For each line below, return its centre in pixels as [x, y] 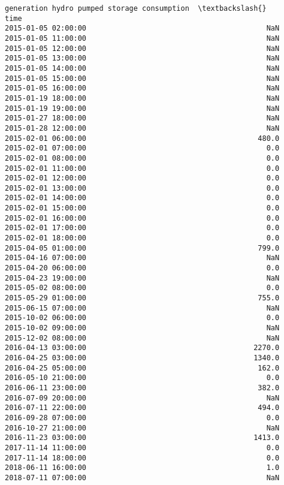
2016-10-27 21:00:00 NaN [142, 428]
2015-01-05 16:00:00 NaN [142, 88]
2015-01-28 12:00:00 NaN [142, 128]
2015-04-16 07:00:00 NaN [142, 258]
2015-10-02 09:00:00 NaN [142, 328]
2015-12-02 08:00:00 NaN [142, 338]
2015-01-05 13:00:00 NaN [142, 58]
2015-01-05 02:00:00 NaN [142, 28]
